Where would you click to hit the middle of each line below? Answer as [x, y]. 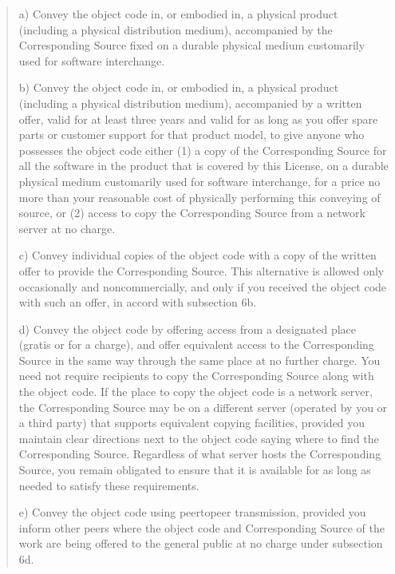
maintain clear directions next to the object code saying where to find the [199, 438]
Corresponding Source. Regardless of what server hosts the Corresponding [200, 454]
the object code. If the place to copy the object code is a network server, [196, 392]
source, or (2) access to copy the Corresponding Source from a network [192, 213]
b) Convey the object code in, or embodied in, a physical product [179, 87]
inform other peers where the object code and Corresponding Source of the [201, 527]
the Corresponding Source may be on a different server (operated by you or [203, 407]
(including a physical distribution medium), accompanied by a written [190, 103]
